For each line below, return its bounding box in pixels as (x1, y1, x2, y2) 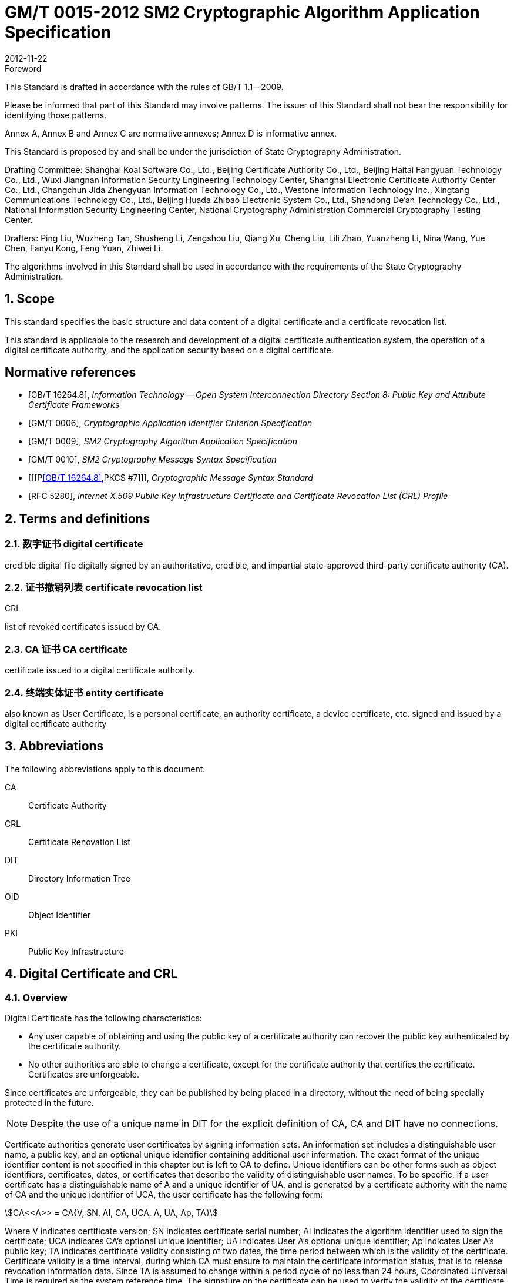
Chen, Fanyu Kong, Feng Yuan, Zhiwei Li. (5, 242, 163, 253)
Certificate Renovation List (28, 836, 130, 847)
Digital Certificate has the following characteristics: (5, 1012, 202, 1023)
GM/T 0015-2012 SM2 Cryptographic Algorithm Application (5, 2, 480, 22)
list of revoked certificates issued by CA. (5, 621, 162, 632)
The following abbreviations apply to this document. (5, 763, 206, 774)
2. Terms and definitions (5, 511, 150, 526)
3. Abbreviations (5, 739, 104, 754)
